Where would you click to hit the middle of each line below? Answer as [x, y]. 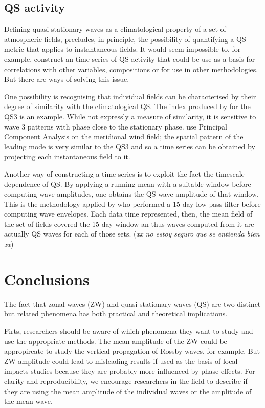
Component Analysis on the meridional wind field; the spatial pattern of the [124, 136]
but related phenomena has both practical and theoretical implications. [116, 314]
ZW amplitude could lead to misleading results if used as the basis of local [121, 361]
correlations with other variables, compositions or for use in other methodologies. [131, 69]
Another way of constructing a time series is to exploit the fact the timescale [124, 173]
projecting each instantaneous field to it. [67, 156]
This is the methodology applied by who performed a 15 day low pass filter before [132, 203]
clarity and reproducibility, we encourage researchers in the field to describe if [126, 381]
